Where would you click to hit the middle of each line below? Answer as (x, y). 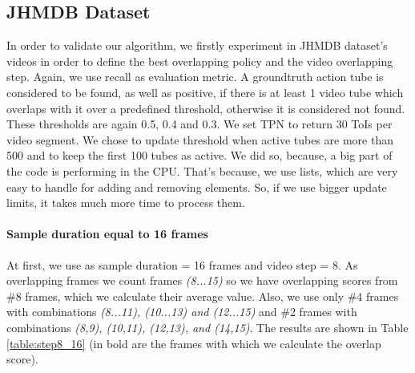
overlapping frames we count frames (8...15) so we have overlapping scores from (202, 280)
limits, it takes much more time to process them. (126, 203)
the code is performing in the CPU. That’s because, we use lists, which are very (202, 170)
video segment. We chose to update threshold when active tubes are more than (200, 139)
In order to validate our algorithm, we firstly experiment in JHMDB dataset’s (197, 45)
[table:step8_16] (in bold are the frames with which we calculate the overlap (194, 343)
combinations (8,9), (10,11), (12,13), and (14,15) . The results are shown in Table (207, 327)
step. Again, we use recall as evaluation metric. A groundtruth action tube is (195, 77)
